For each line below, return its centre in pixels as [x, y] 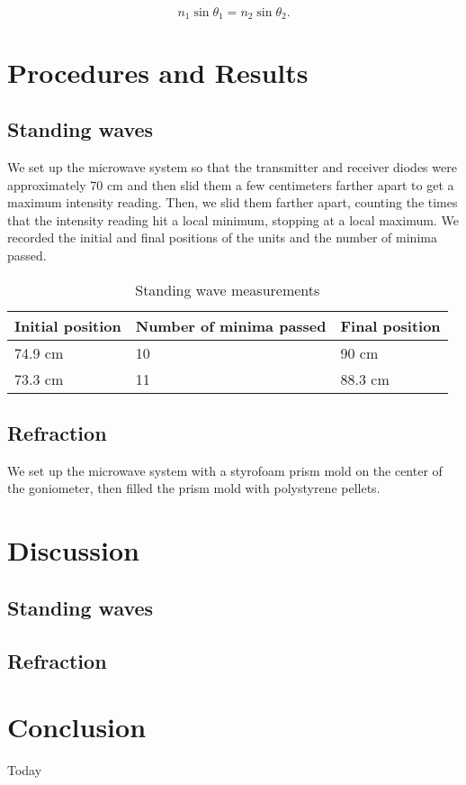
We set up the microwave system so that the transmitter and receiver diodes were [232, 167]
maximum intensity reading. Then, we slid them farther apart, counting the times [233, 202]
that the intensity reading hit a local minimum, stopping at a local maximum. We [233, 219]
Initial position [68, 325]
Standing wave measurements [228, 289]
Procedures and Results [158, 72]
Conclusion [77, 727]
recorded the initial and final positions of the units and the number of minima [222, 237]
